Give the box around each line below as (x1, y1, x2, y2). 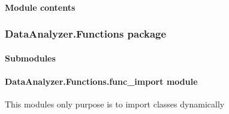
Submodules (5, 51, 56, 64)
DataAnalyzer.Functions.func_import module (5, 75, 198, 87)
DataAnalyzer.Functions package (5, 26, 167, 41)
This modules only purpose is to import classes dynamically (5, 98, 225, 110)
